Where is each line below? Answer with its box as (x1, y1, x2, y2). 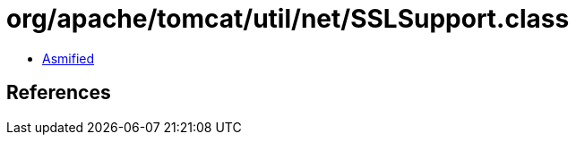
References (6, 81, 111, 104)
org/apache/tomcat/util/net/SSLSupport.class (6, 4, 570, 34)
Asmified (42, 50, 95, 66)
